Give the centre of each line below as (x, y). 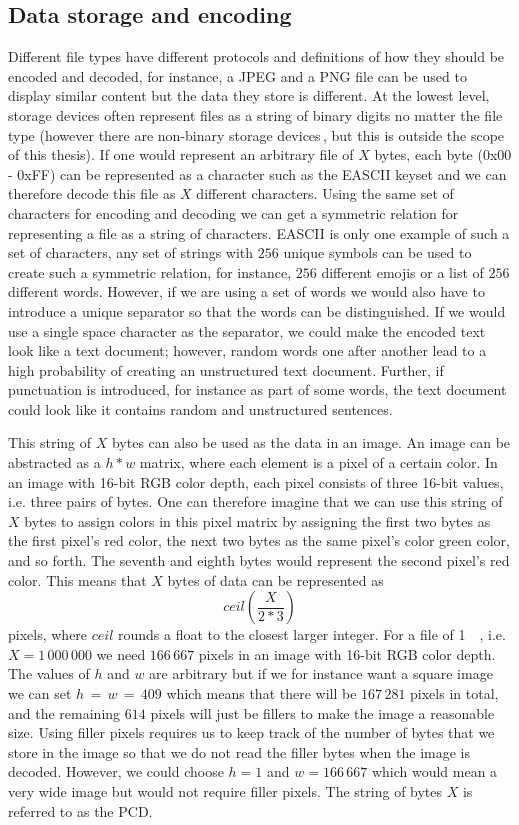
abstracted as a (54, 462)
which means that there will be (261, 693)
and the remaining (64, 712)
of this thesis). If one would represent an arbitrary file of (181, 154)
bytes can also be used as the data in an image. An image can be (311, 442)
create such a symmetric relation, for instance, (150, 271)
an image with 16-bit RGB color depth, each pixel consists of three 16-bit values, (256, 481)
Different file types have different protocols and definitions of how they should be (256, 56)
